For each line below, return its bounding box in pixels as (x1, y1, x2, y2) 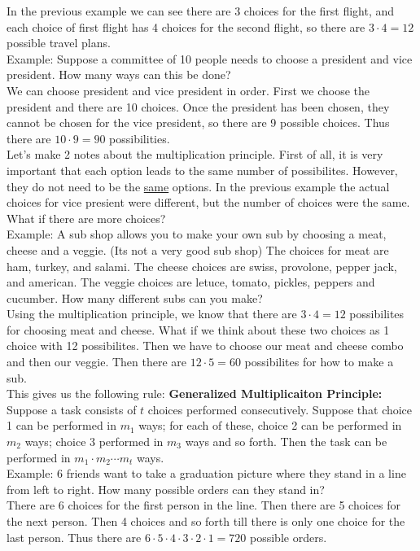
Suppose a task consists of (7, 400, 137, 418)
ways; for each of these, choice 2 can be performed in (138, 417, 402, 434)
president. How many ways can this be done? (7, 66, 231, 83)
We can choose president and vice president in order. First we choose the (7, 81, 370, 98)
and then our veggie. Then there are (7, 353, 187, 370)
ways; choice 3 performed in (24, 433, 164, 450)
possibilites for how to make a (244, 353, 394, 370)
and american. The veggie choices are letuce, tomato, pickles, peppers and (7, 273, 375, 291)
